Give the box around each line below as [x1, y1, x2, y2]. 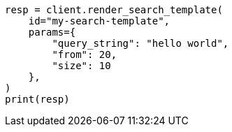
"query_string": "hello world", [52, 38, 229, 49]
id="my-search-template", [28, 15, 171, 27]
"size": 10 [52, 60, 111, 71]
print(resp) [5, 94, 70, 105]
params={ [28, 27, 76, 38]
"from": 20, [52, 49, 117, 60]
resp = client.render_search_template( [5, 4, 223, 15]
